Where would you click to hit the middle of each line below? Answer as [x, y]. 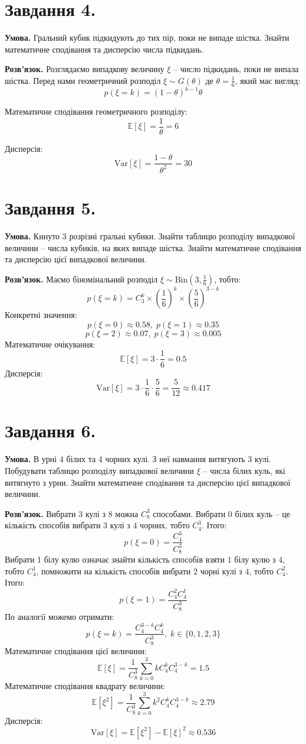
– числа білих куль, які [244, 470]
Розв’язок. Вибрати [40, 513]
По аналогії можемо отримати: [60, 617]
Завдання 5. [50, 208]
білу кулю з [255, 559]
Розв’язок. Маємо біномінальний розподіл [81, 279]
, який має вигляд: [268, 80]
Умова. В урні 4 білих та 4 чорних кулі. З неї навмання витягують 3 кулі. [138, 459]
